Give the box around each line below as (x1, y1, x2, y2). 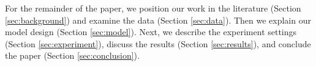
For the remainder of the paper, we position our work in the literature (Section (5, 2, 301, 14)
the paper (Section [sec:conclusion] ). (5, 49, 140, 62)
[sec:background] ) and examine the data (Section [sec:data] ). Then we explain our (5, 13, 311, 26)
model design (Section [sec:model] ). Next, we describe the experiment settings (5, 25, 297, 38)
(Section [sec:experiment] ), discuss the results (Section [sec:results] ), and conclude (5, 37, 311, 50)
